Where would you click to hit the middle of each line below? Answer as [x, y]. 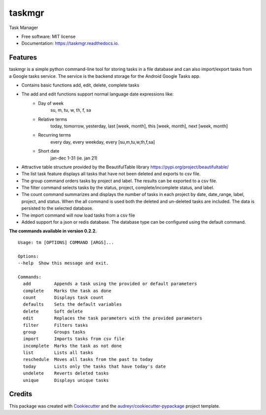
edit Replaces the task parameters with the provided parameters [113, 318]
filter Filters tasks [55, 325]
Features [23, 57]
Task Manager [24, 28]
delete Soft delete [53, 311]
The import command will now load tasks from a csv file [78, 215]
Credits [21, 394]
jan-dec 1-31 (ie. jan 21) [74, 158]
